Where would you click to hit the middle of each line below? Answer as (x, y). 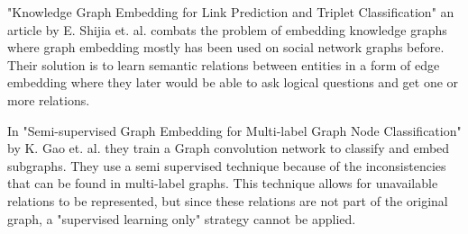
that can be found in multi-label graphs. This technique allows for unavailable (223, 183)
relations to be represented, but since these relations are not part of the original (228, 200)
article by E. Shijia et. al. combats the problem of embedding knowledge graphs (227, 29)
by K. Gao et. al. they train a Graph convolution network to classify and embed (229, 148)
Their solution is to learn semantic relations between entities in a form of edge (224, 64)
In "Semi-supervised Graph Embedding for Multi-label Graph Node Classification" (234, 130)
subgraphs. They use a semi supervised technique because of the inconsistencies (227, 165)
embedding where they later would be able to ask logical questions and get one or (233, 82)
